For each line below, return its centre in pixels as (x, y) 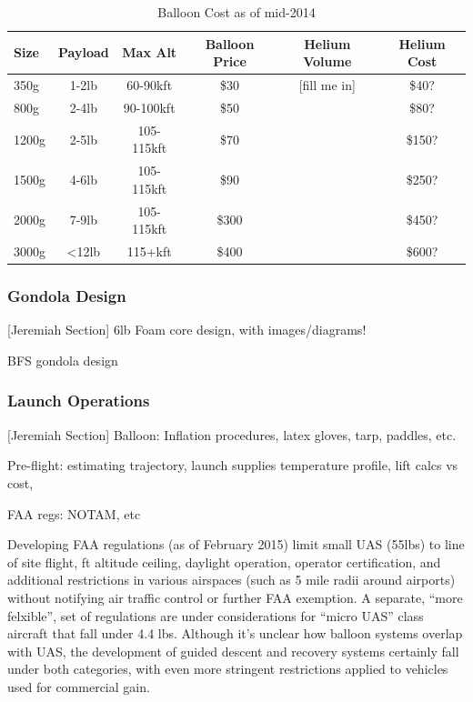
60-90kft (150, 85)
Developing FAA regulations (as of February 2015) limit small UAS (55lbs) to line (236, 544)
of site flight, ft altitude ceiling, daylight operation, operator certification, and (224, 562)
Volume (327, 61)
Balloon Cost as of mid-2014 (236, 12)
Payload (84, 52)
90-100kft (149, 107)
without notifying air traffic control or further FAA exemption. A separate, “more (235, 597)
